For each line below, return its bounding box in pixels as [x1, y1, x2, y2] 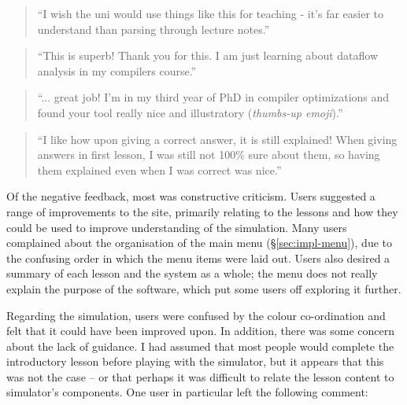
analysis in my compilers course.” [37, 62, 197, 79]
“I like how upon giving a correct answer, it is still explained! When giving [37, 131, 398, 147]
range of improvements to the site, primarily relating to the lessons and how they [6, 203, 398, 219]
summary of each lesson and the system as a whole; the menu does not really [6, 265, 378, 282]
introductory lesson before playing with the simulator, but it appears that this [6, 353, 384, 370]
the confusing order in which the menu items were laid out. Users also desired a [6, 249, 390, 266]
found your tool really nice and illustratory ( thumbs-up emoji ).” [37, 104, 343, 120]
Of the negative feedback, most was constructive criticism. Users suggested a [6, 188, 376, 204]
